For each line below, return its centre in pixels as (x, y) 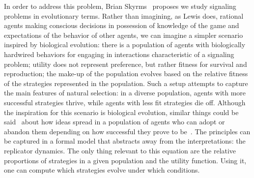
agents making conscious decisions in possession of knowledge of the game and (122, 25)
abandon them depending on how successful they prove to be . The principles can (127, 131)
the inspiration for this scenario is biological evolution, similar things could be (121, 112)
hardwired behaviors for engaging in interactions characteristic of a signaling (119, 54)
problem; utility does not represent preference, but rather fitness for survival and (126, 64)
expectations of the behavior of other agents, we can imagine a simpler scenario (124, 35)
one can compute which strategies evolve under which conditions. (102, 170)
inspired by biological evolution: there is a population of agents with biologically (125, 44)
